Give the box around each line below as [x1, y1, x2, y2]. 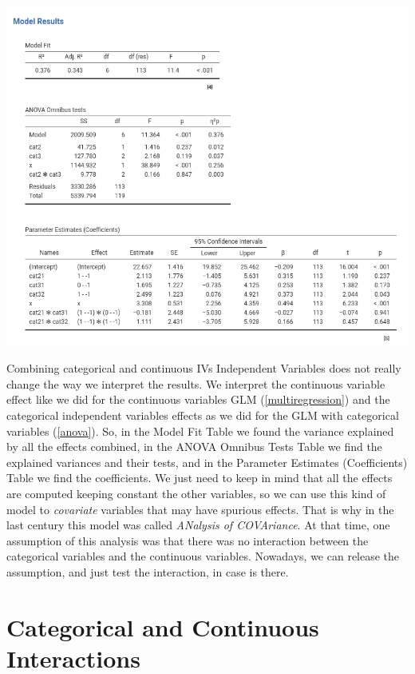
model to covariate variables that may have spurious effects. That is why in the [6, 501, 394, 517]
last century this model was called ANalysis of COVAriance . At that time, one [6, 516, 390, 533]
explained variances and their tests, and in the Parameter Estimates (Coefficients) [6, 453, 408, 470]
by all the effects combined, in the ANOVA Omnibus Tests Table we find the [6, 438, 382, 455]
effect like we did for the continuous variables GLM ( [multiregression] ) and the [6, 391, 390, 408]
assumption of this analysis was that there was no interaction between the [6, 532, 369, 548]
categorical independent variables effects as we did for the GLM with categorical [6, 407, 399, 424]
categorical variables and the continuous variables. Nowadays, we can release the [6, 548, 400, 564]
